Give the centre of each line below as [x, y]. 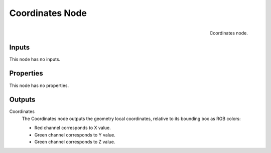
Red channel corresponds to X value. [73, 128]
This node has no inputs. [35, 59]
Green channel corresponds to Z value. [75, 142]
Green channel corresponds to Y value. [75, 134]
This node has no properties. [39, 85]
